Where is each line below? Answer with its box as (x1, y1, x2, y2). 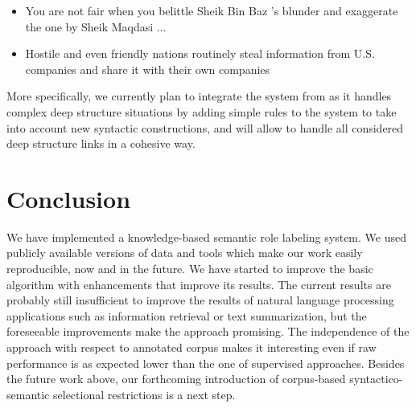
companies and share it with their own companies (25, 60, 270, 77)
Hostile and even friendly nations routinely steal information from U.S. (25, 45, 375, 62)
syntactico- (349, 370, 403, 387)
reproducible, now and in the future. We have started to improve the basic (6, 260, 373, 277)
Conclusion (6, 182, 131, 214)
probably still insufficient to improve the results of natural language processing (6, 292, 394, 308)
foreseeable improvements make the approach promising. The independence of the (6, 323, 410, 340)
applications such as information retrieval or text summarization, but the (6, 307, 367, 324)
